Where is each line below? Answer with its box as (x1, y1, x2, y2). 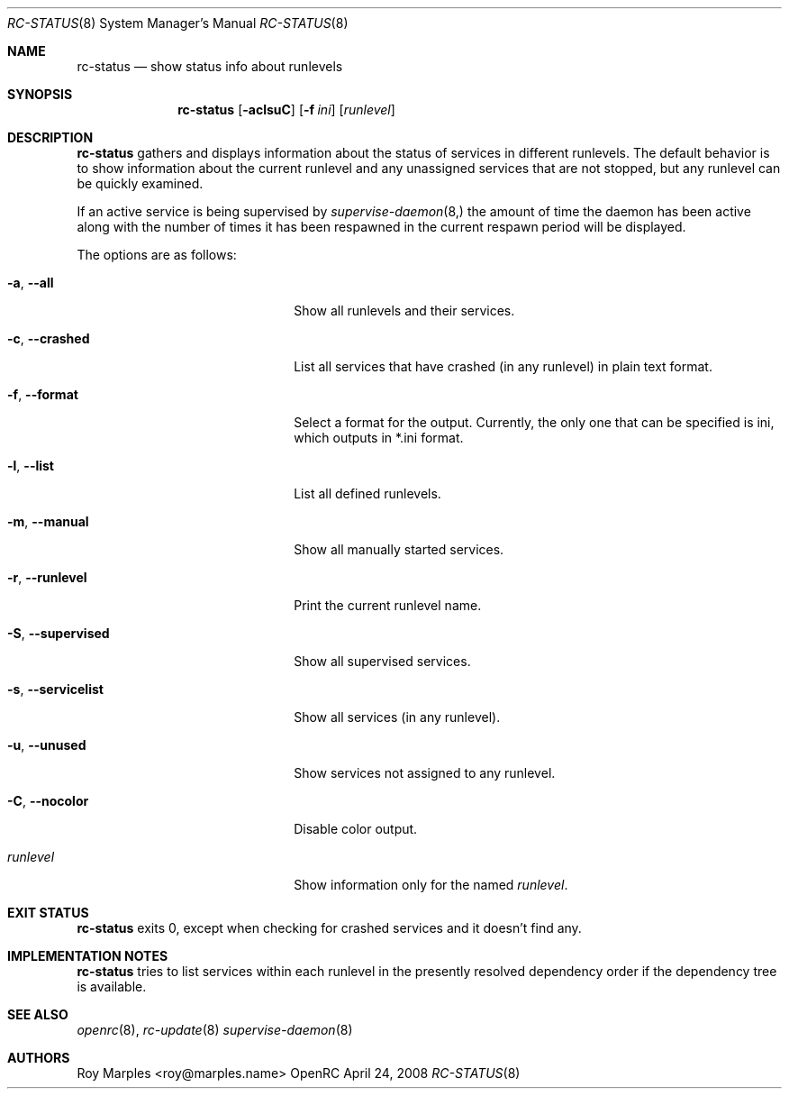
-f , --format (7, 387, 78, 402)
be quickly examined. (77, 176, 204, 191)
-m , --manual (7, 514, 89, 529)
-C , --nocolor (7, 793, 89, 808)
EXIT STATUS (7, 905, 89, 920)
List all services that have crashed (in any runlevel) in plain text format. (294, 359, 712, 374)
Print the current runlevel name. (294, 598, 482, 613)
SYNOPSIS (7, 87, 73, 102)
